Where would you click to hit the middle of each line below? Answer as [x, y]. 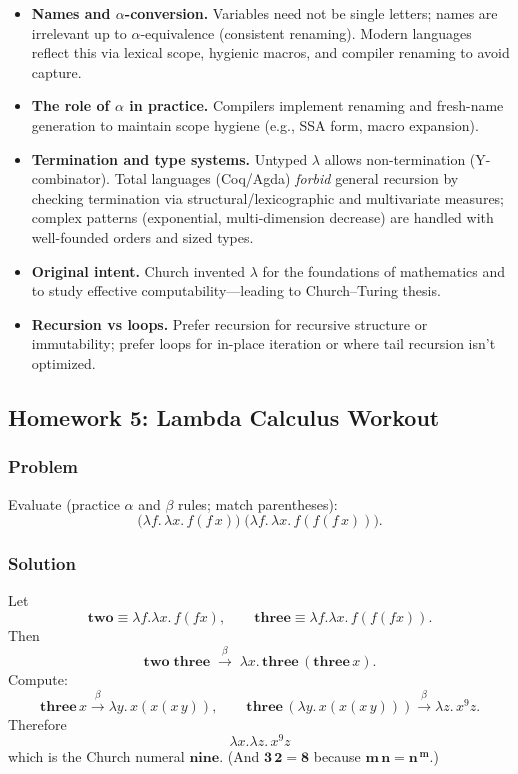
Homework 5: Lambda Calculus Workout [224, 416]
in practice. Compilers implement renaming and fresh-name [316, 105]
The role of [70, 105]
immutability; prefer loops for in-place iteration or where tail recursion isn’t [263, 343]
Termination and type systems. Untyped [169, 158]
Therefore [37, 723]
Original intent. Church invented [138, 270]
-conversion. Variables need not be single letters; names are [311, 13]
